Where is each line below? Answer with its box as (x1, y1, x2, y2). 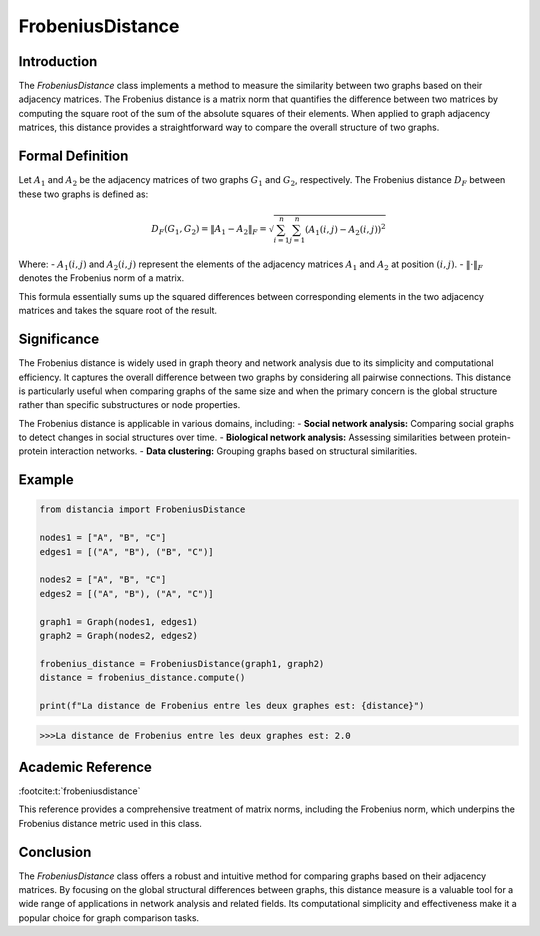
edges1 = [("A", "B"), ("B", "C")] (39, 546, 214, 557)
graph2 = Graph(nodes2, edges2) (39, 630, 199, 641)
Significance (18, 331, 100, 348)
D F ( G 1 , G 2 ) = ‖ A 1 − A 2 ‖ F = (151, 223, 267, 237)
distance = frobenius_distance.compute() (39, 672, 246, 684)
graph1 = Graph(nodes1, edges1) (39, 616, 199, 627)
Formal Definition (18, 148, 129, 165)
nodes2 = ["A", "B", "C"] (39, 574, 167, 585)
